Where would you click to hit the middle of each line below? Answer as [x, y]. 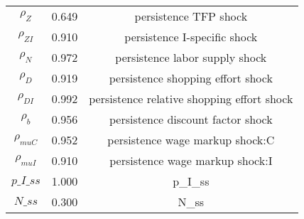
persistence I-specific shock [191, 37]
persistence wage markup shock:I [191, 160]
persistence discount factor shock [191, 119]
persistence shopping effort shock [191, 78]
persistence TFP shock [191, 16]
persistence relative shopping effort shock [191, 98]
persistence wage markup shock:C [191, 140]
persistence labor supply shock [191, 57]
